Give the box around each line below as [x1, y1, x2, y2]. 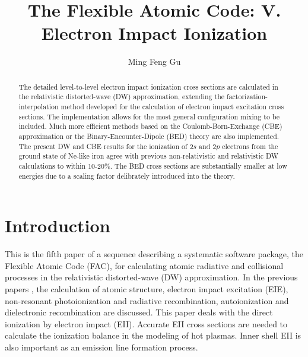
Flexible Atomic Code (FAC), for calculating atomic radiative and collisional [5, 259, 284, 271]
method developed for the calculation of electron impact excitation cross [61, 102, 284, 112]
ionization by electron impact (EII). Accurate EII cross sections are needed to [5, 317, 288, 330]
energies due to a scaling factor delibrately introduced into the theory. [18, 170, 235, 181]
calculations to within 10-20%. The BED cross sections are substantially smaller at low [18, 160, 287, 170]
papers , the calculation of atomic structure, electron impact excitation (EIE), [5, 282, 288, 295]
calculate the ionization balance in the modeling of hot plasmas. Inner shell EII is [5, 329, 301, 342]
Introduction [5, 213, 110, 238]
